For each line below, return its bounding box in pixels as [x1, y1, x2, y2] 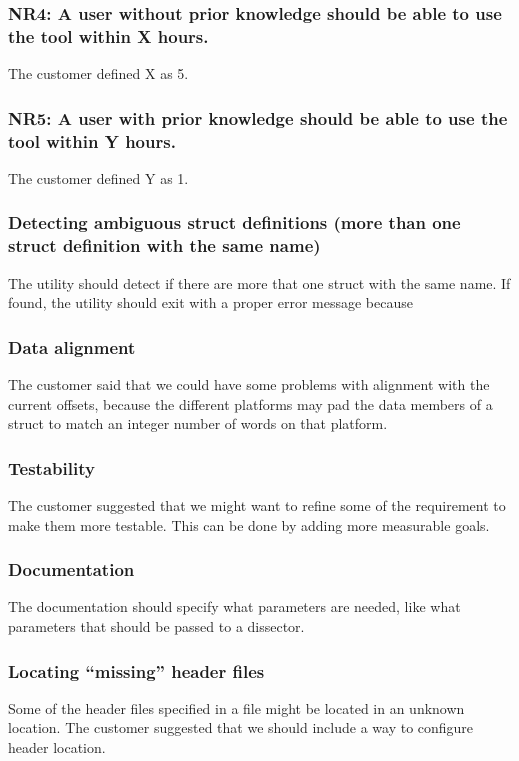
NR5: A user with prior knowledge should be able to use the [8, 105, 508, 130]
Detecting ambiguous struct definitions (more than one [8, 210, 461, 235]
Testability [8, 455, 95, 480]
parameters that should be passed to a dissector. [8, 616, 305, 637]
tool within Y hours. [8, 128, 176, 153]
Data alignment [8, 334, 136, 359]
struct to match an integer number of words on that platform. [8, 413, 388, 434]
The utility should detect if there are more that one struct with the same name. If [8, 272, 511, 293]
